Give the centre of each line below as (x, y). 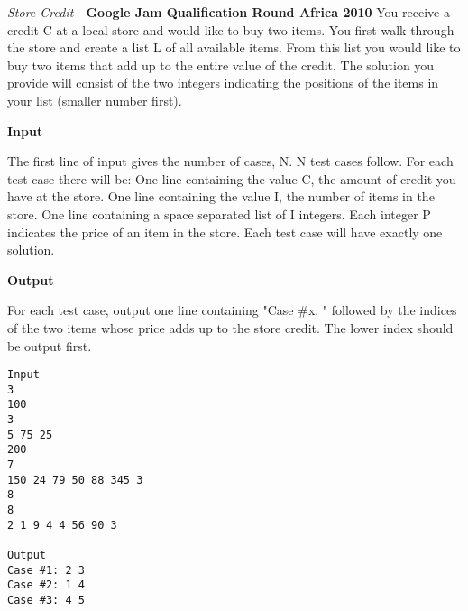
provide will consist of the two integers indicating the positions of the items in (223, 83)
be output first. (50, 345)
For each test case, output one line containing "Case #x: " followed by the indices (232, 310)
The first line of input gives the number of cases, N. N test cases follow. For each (230, 161)
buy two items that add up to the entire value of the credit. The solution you (221, 65)
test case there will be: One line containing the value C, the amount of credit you (232, 178)
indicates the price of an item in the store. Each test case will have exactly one (225, 231)
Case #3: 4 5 (46, 600)
